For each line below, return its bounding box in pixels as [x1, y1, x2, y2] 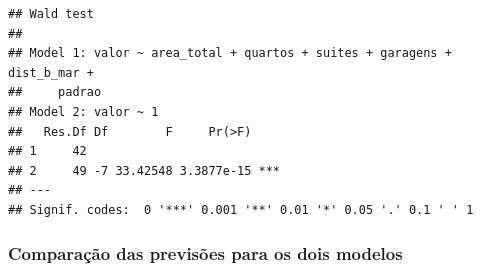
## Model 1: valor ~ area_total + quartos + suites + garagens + [8, 46, 452, 61]
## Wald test [8, 7, 94, 21]
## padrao [8, 85, 102, 100]
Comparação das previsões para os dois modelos [8, 241, 403, 266]
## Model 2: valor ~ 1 [8, 104, 159, 119]
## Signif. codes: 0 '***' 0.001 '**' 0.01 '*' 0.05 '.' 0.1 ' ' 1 [8, 202, 474, 217]
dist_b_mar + [8, 65, 94, 80]
